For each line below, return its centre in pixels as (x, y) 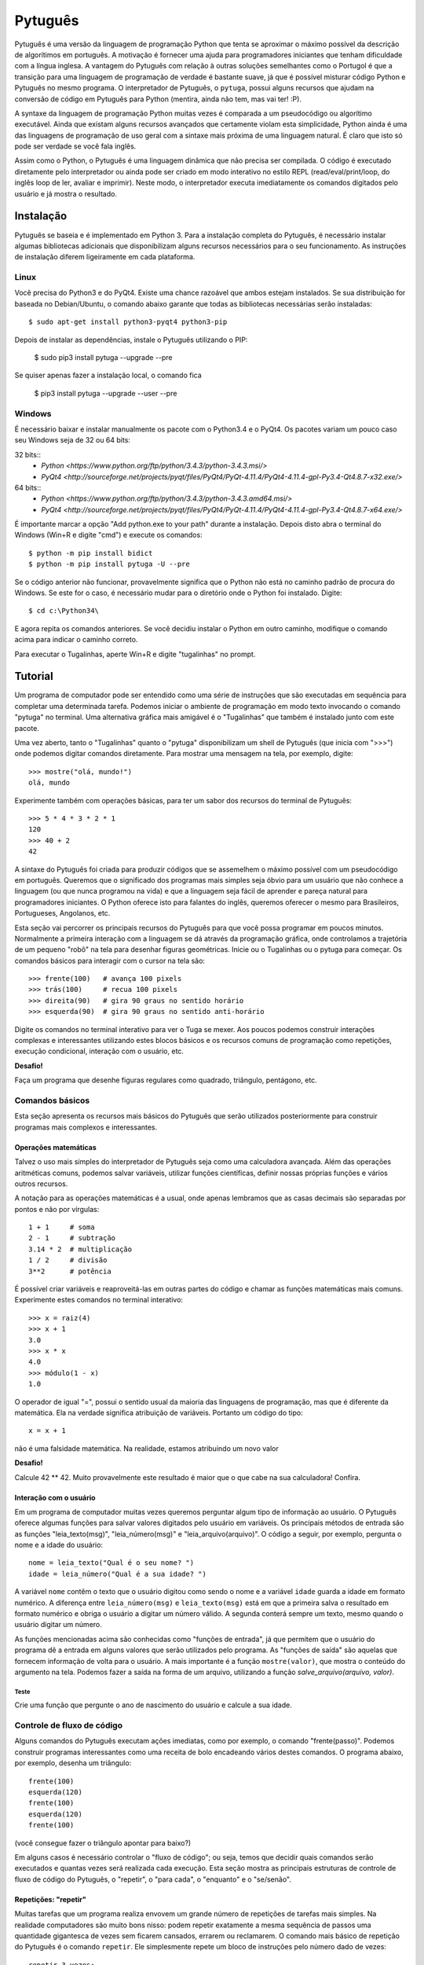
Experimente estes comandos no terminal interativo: (99, 1300)
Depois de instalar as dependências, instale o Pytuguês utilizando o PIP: (131, 340)
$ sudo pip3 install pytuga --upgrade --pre (103, 358)
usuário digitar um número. (58, 1625)
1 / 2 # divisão (68, 1260)
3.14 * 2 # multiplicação (80, 1249)
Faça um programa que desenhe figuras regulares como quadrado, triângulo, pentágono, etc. (166, 1080)
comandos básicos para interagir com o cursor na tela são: (110, 960)
